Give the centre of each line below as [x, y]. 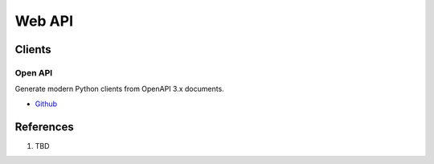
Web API [44, 21]
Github [46, 104]
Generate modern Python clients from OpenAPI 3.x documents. [119, 89]
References [44, 127]
